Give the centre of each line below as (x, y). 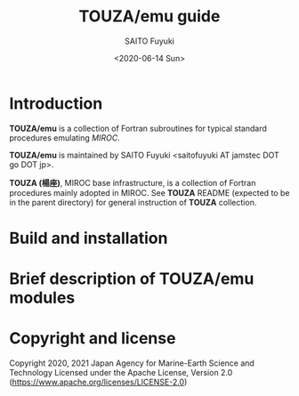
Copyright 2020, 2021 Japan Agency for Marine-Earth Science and (132, 363)
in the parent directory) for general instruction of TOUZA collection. (133, 202)
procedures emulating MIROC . (65, 137)
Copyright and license (93, 339)
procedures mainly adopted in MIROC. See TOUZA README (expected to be (149, 192)
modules (42, 298)
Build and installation (89, 238)
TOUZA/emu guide (149, 16)
